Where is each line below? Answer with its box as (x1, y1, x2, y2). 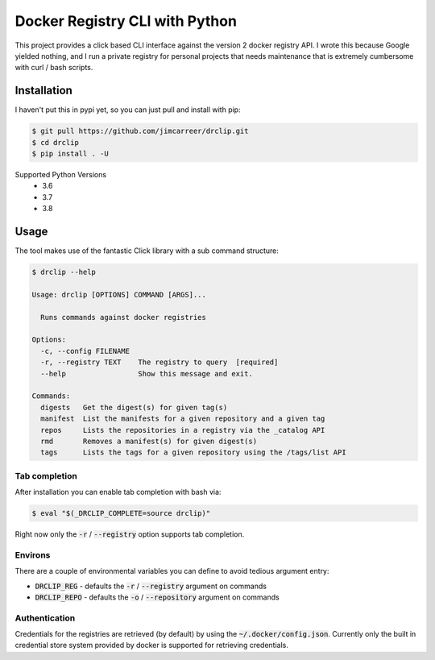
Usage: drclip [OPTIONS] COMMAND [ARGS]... (31, 290, 207, 299)
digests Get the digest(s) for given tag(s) (40, 403, 228, 412)
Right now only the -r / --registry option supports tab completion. (14, 529, 245, 539)
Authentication (14, 612, 76, 624)
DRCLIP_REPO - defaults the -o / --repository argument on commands (35, 592, 280, 602)
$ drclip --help (31, 268, 97, 277)
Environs (14, 549, 51, 560)
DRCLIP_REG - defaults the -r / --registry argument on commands (35, 581, 267, 591)
